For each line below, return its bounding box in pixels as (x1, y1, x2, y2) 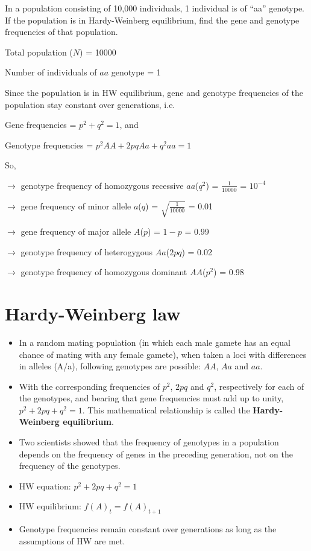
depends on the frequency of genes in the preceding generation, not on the (19, 447, 293, 460)
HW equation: (19, 479, 71, 492)
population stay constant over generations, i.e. (5, 98, 175, 110)
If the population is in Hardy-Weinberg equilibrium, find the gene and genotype (5, 13, 300, 26)
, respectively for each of (214, 380, 304, 392)
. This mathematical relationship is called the (82, 403, 250, 416)
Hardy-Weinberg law (5, 301, 181, 325)
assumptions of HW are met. (19, 534, 125, 547)
